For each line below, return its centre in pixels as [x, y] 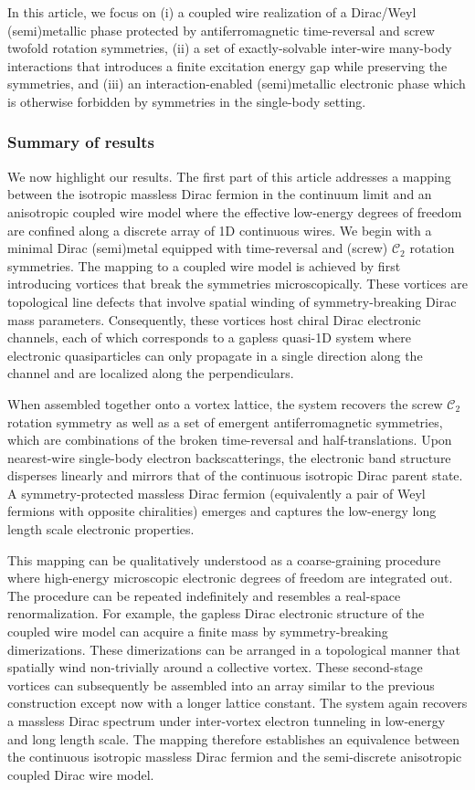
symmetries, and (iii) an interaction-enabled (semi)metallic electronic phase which [237, 84]
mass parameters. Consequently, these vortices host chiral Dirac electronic [214, 319]
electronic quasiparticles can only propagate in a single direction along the [215, 355]
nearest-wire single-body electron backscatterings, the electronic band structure [229, 457]
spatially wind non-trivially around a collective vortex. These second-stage [215, 667]
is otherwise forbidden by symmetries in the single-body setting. [187, 101]
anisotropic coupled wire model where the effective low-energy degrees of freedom [235, 211]
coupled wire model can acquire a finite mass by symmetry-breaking [198, 632]
